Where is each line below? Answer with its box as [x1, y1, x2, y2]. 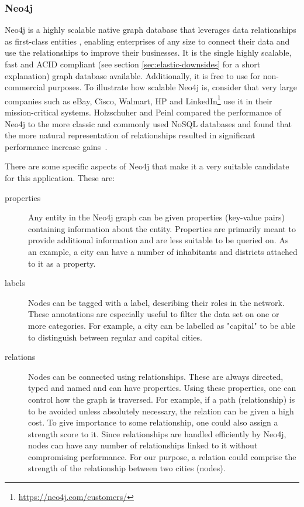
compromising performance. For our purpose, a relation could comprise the [28, 450, 296, 462]
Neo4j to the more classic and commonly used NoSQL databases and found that [5, 117, 292, 130]
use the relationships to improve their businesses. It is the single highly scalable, [5, 46, 292, 59]
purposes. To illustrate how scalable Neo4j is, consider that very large [47, 81, 297, 93]
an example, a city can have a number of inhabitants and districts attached [28, 245, 298, 257]
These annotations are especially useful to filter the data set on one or [28, 308, 279, 320]
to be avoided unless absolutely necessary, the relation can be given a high [28, 404, 294, 417]
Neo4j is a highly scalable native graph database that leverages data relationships [5, 23, 296, 36]
